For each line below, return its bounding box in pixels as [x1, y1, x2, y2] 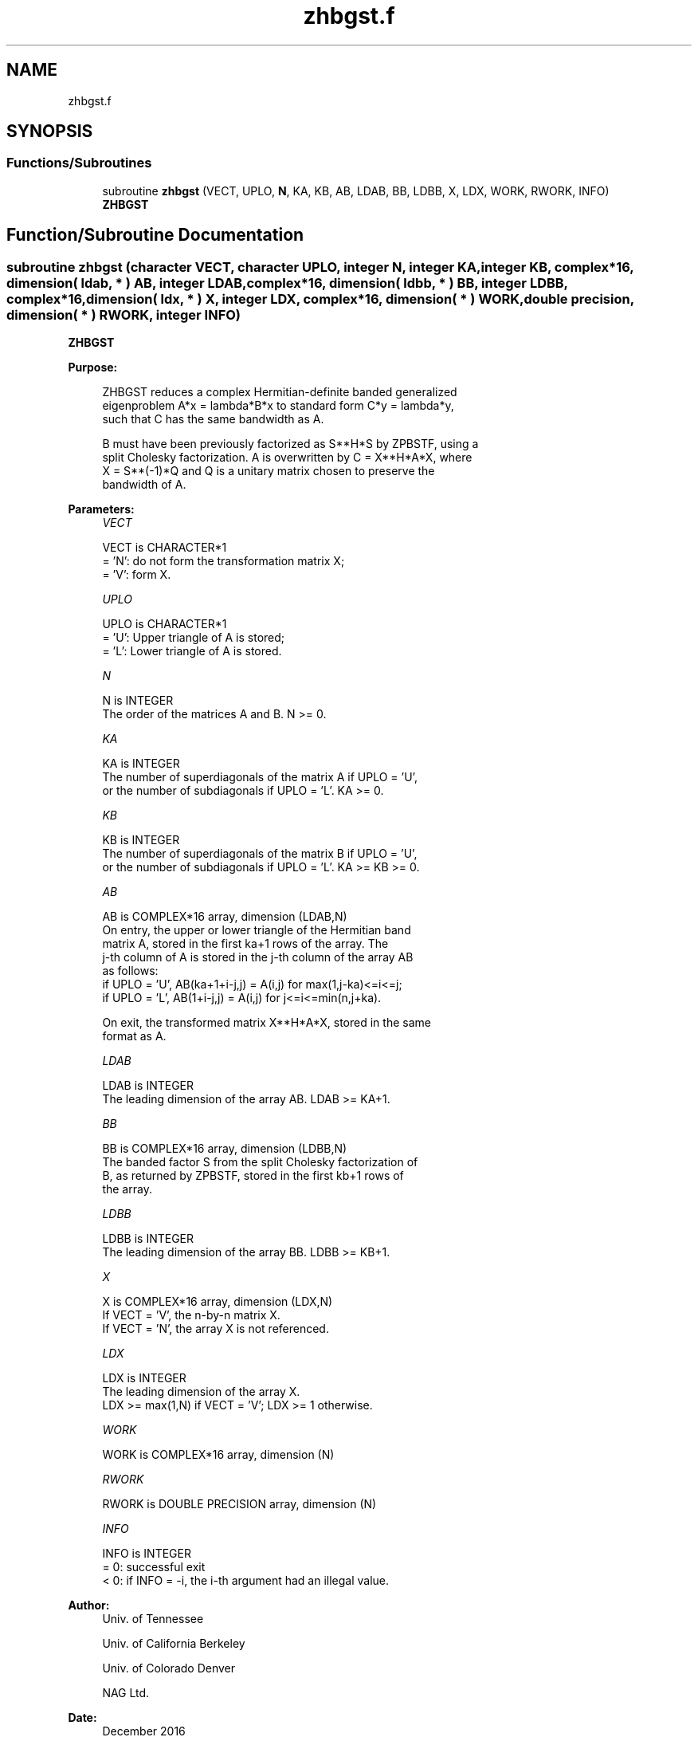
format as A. [102, 1029, 167, 1043]
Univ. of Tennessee [102, 1612, 204, 1626]
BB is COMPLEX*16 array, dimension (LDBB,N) [102, 1142, 347, 1156]
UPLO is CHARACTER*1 [102, 617, 227, 631]
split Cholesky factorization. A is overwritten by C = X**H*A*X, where [102, 450, 473, 465]
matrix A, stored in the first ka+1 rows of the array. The [102, 937, 389, 951]
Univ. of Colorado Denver [102, 1661, 236, 1676]
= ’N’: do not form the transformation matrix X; [102, 554, 345, 568]
